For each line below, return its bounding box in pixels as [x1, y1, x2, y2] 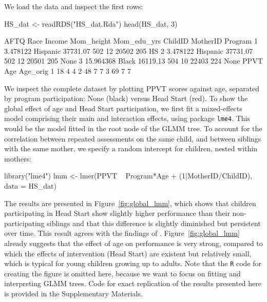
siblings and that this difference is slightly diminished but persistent [47, 217, 261, 228]
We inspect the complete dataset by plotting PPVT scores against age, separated [4, 83, 260, 93]
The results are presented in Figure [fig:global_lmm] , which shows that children [4, 197, 256, 208]
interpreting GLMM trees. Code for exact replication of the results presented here [4, 278, 262, 289]
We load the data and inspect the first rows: [4, 1, 143, 11]
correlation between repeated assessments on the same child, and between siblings [4, 133, 261, 144]
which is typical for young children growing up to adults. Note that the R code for [4, 258, 262, 269]
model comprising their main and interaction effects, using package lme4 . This [4, 113, 250, 124]
